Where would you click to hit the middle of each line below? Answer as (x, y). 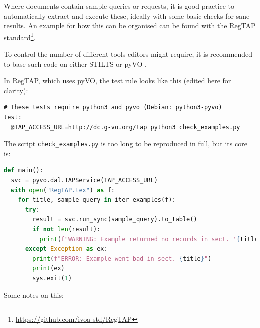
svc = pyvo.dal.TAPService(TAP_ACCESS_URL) (84, 181)
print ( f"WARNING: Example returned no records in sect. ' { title (149, 239)
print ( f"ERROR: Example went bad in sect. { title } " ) (122, 259)
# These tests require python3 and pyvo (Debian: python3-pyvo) (113, 108)
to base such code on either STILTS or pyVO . (75, 64)
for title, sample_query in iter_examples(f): (97, 200)
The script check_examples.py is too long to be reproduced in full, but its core (126, 144)
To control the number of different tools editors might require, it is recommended (128, 54)
